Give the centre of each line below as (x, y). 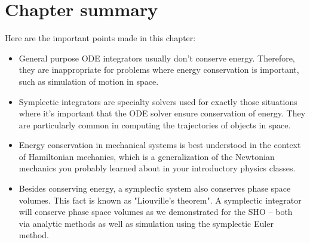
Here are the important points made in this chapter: (100, 38)
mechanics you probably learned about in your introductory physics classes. (157, 168)
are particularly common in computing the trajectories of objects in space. (155, 124)
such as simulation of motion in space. (89, 81)
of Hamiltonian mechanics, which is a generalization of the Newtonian (147, 156)
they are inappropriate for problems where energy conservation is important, (159, 70)
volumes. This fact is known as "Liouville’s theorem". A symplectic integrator (160, 200)
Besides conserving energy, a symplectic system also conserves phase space (155, 188)
